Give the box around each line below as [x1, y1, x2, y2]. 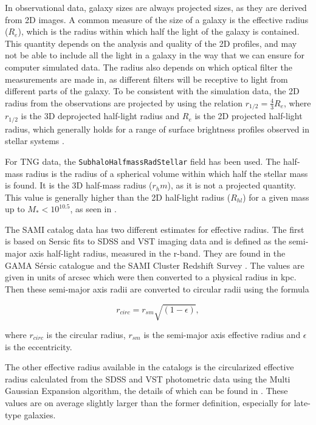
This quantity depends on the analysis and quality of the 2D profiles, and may [5, 36, 297, 49]
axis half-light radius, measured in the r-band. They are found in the [29, 247, 286, 260]
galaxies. [24, 408, 56, 421]
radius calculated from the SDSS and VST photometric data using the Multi [5, 372, 290, 385]
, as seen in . [70, 202, 117, 215]
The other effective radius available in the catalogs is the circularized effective [5, 361, 294, 373]
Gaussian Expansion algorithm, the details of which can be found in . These [5, 384, 288, 397]
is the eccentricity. [5, 340, 72, 353]
